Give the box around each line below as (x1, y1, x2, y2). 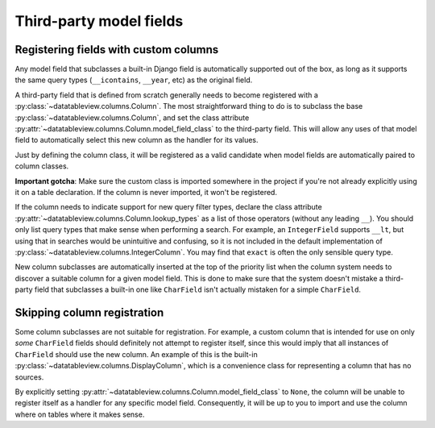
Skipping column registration (14, 305, 164, 319)
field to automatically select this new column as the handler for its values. (14, 135, 259, 145)
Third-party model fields (14, 12, 184, 30)
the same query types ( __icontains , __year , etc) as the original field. (14, 75, 253, 85)
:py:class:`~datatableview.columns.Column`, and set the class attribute (14, 113, 250, 123)
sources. (14, 372, 44, 382)
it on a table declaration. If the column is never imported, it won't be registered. (14, 187, 278, 197)
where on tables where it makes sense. (14, 409, 145, 419)
